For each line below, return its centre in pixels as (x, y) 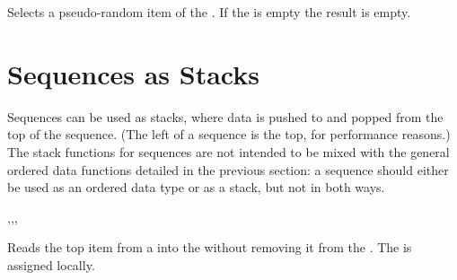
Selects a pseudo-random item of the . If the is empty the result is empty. (209, 12)
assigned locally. (51, 264)
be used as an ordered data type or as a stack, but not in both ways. (196, 187)
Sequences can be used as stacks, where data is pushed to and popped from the (225, 116)
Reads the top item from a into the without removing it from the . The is (210, 247)
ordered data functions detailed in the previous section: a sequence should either (228, 169)
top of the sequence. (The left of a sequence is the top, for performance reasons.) (229, 134)
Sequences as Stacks (133, 73)
